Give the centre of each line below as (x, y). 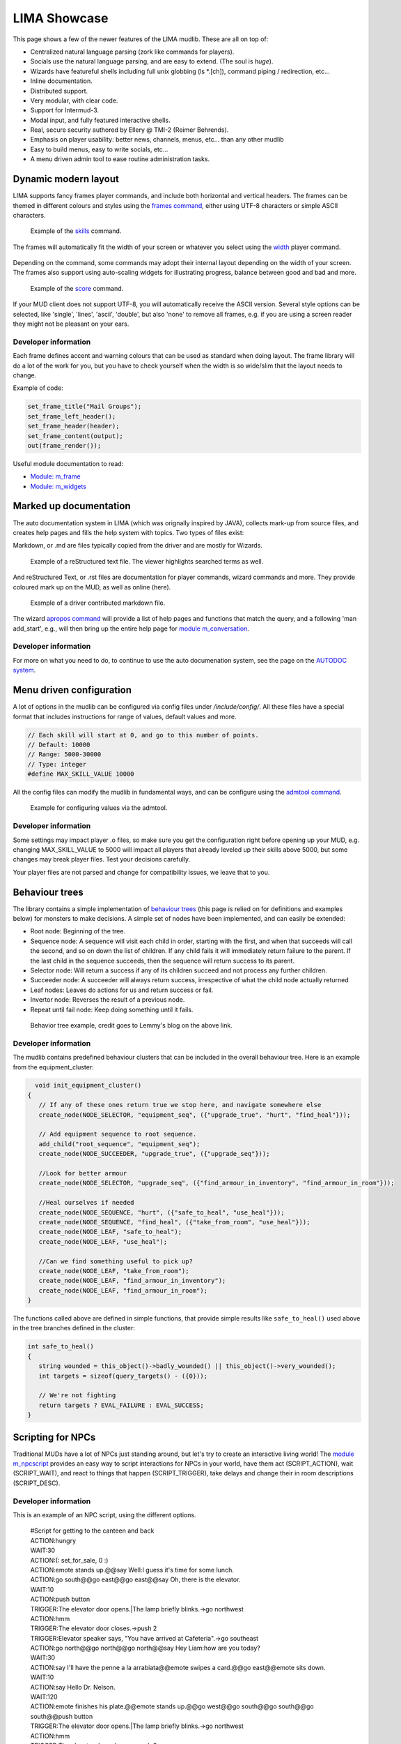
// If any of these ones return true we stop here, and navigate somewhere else (180, 1105)
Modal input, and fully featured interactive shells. (100, 120)
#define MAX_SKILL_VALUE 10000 (81, 774)
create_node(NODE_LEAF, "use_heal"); (103, 1241)
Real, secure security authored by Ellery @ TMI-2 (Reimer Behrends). (129, 130)
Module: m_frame (55, 476)
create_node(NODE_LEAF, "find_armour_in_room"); (123, 1290)
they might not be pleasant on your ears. (71, 324)
